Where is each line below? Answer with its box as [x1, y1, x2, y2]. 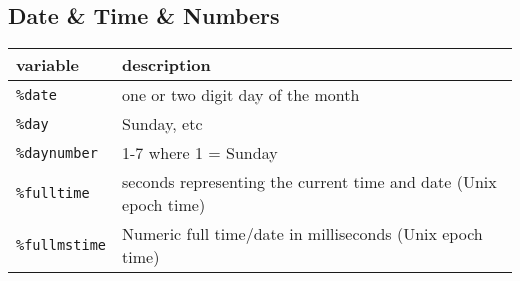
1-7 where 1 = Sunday [122, 141, 278, 165]
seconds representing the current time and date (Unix [122, 170, 497, 194]
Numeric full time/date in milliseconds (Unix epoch [122, 222, 483, 246]
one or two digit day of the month [122, 83, 360, 107]
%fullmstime [16, 237, 107, 254]
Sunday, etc [122, 112, 203, 136]
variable [16, 53, 80, 77]
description [122, 53, 211, 77]
